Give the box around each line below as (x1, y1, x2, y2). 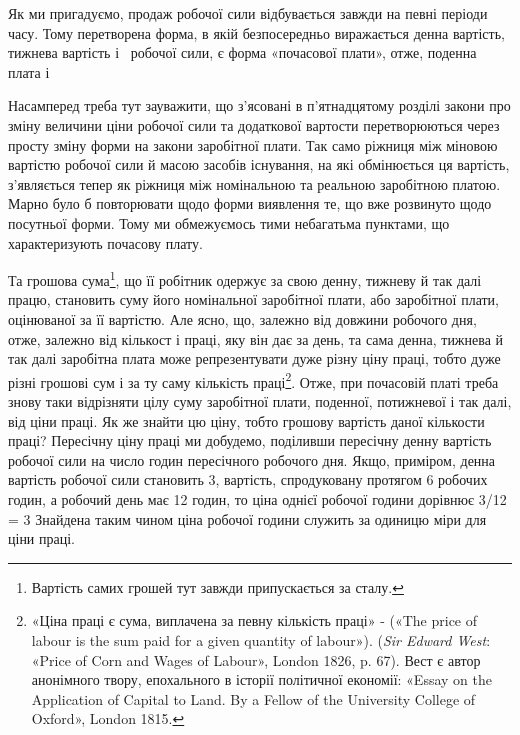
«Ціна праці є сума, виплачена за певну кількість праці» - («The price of (31, 610, 478, 631)
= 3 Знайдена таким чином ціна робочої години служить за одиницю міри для (8, 508, 487, 529)
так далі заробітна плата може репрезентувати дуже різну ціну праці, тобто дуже (8, 348, 501, 369)
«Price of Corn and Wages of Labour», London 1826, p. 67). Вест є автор (31, 649, 481, 670)
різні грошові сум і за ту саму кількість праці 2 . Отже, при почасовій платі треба (8, 368, 499, 392)
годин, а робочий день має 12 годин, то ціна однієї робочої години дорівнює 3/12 (8, 488, 507, 509)
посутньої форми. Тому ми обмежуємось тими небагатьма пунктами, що (8, 212, 450, 233)
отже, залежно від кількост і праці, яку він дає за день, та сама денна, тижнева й (8, 328, 504, 349)
